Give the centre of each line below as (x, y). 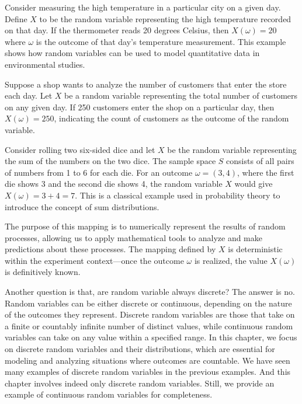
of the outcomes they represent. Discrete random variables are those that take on (150, 314)
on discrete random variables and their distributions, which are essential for (140, 349)
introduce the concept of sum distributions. (82, 206)
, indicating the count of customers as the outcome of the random (171, 118)
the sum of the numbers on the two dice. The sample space (110, 161)
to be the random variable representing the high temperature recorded (165, 18)
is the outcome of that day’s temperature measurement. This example (161, 41)
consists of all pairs (260, 161)
